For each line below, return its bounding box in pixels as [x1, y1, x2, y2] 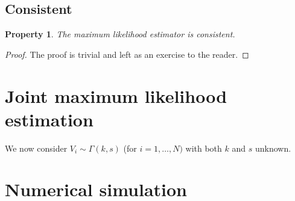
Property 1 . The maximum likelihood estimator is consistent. [5, 28, 235, 40]
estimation [5, 107, 94, 131]
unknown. [255, 141, 291, 154]
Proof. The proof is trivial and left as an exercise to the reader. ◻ [5, 48, 249, 60]
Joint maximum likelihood [5, 83, 227, 108]
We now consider [5, 141, 68, 154]
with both [185, 141, 222, 154]
